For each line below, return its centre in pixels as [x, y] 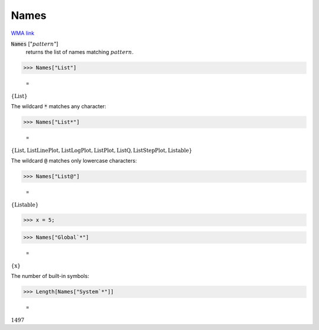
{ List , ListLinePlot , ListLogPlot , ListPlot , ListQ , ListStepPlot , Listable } [102, 150]
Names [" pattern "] [35, 44]
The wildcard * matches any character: [58, 106]
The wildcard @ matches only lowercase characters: [74, 161]
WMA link [23, 33]
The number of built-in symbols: [50, 276]
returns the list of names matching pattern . [80, 52]
